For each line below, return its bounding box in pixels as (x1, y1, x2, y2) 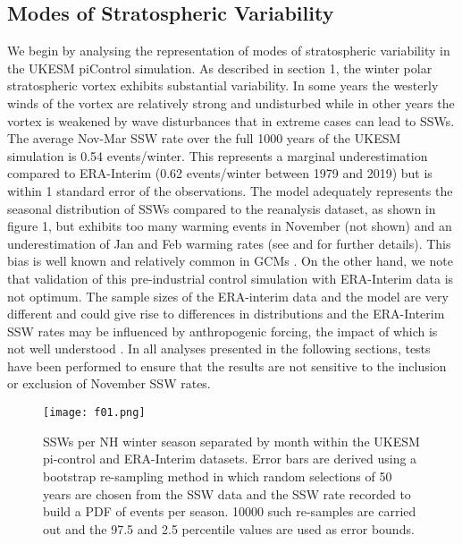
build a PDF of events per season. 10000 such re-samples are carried (43, 502, 416, 521)
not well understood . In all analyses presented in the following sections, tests (7, 339, 431, 358)
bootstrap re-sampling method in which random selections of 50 (43, 466, 392, 485)
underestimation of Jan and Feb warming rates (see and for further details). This (7, 234, 451, 252)
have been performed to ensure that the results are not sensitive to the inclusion (7, 356, 447, 375)
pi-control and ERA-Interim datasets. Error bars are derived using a (43, 449, 417, 468)
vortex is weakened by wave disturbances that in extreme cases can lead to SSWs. (7, 111, 455, 130)
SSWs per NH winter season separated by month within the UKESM (43, 431, 420, 450)
